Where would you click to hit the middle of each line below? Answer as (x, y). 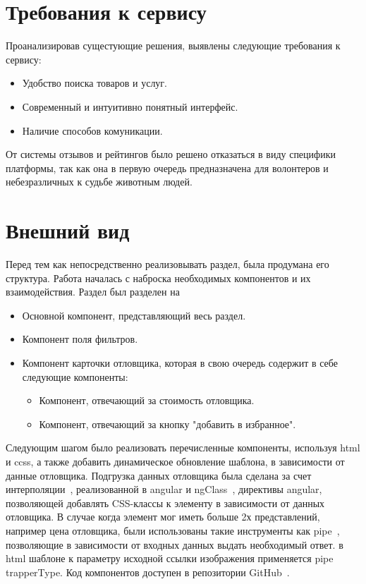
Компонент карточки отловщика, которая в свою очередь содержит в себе (180, 362)
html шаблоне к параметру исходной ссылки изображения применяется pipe (170, 558)
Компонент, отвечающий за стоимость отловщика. (147, 400)
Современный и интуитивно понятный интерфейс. (130, 106)
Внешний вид (68, 230)
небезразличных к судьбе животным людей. (99, 182)
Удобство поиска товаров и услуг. (94, 83)
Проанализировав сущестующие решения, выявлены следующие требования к (173, 45)
